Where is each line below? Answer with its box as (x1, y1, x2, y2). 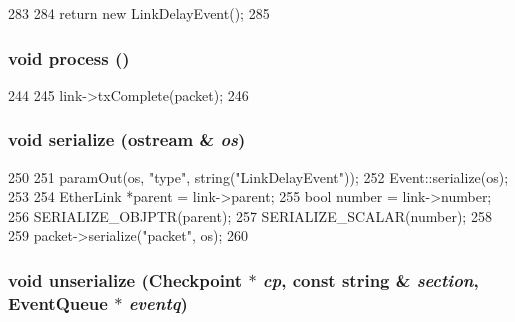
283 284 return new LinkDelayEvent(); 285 (8, 3, 270, 23)
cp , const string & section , (262, 267, 479, 292)
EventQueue (8, 290, 108, 315)
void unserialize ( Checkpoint (8, 267, 243, 292)
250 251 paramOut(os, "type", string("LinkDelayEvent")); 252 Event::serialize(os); (8, 166, 509, 187)
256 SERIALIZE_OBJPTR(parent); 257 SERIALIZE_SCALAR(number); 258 (8, 205, 492, 226)
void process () (8, 45, 130, 70)
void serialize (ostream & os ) (8, 127, 246, 152)
